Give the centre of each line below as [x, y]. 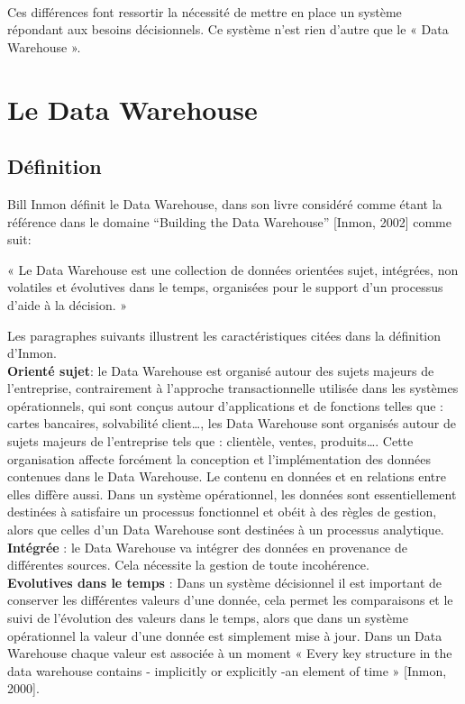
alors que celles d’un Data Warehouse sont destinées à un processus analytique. [226, 530]
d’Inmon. [32, 353]
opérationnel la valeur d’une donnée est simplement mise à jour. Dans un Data [225, 635]
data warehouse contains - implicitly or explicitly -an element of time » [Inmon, [227, 670]
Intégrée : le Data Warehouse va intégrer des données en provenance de [208, 547]
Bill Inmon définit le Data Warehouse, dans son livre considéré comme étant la [225, 203]
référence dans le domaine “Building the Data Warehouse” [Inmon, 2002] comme [229, 221]
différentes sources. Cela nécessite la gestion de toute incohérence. [188, 565]
